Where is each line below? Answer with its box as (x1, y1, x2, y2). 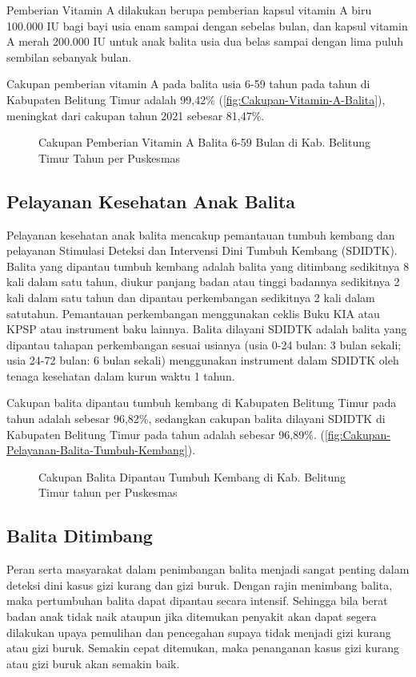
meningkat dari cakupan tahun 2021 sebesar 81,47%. (6, 107, 265, 123)
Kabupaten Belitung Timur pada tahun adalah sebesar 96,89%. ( (6, 425, 325, 442)
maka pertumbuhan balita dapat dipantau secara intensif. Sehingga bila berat (6, 592, 388, 609)
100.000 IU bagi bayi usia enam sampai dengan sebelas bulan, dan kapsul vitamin (6, 17, 408, 34)
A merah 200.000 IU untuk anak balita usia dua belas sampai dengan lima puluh (6, 33, 404, 50)
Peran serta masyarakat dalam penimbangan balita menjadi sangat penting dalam (6, 561, 410, 578)
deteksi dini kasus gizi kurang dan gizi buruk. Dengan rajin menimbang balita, (6, 576, 393, 593)
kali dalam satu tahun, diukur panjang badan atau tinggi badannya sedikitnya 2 (6, 273, 400, 290)
